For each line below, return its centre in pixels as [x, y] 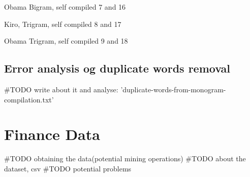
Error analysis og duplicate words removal [117, 68]
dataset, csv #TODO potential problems [68, 168]
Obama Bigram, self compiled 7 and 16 [65, 7]
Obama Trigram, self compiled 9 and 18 [66, 41]
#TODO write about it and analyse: [61, 89]
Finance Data [52, 134]
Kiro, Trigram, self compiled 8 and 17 [63, 24]
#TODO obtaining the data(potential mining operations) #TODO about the [125, 158]
